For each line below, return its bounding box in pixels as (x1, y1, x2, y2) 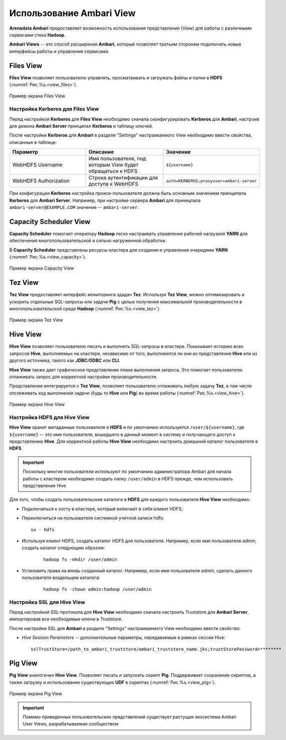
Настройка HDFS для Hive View (9, 414, 90, 421)
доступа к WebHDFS (88, 181, 139, 188)
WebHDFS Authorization (12, 177, 70, 184)
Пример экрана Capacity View (9, 265, 75, 271)
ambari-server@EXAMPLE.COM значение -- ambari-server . (9, 204, 139, 210)
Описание (88, 149, 114, 156)
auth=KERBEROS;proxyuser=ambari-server (166, 178, 257, 183)
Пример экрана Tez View (9, 317, 63, 323)
